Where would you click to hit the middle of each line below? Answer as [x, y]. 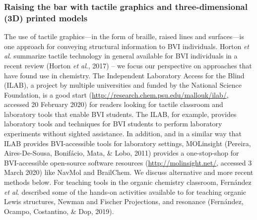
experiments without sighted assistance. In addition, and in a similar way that [123, 134]
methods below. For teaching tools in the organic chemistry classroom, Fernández [128, 182]
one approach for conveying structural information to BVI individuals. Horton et [127, 46]
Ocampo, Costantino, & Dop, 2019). [59, 211]
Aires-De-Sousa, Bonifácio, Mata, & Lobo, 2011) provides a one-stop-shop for [122, 153]
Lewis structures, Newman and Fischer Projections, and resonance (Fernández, [124, 201]
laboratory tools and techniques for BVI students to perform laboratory [113, 124]
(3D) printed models [46, 18]
